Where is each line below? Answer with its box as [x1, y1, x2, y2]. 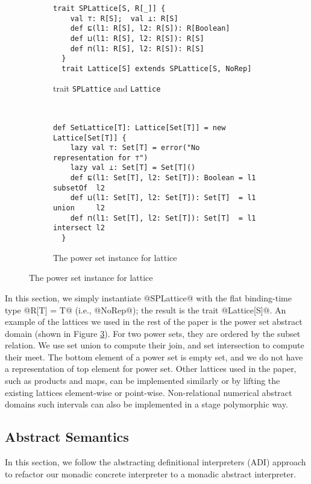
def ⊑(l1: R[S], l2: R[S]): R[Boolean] [70, 24, 230, 33]
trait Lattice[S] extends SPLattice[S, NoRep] [61, 64, 252, 73]
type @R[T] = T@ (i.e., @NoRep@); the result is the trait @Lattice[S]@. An [5, 303, 286, 316]
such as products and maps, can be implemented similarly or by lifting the [5, 374, 280, 387]
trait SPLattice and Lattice [53, 81, 161, 94]
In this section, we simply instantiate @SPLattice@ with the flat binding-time [5, 291, 292, 304]
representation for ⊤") [53, 153, 148, 162]
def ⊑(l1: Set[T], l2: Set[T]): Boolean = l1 [70, 174, 256, 183]
